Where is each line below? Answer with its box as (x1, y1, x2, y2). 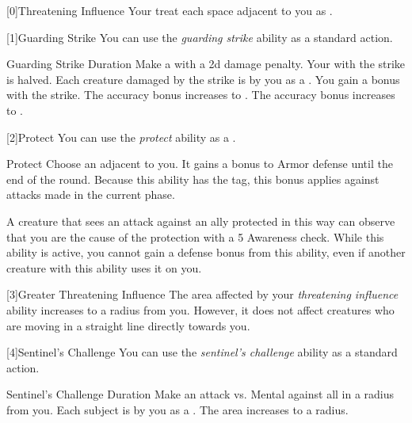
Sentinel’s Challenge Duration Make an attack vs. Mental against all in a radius (6, 386, 395, 402)
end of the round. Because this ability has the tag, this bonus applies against (6, 170, 380, 187)
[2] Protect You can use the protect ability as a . (6, 128, 236, 145)
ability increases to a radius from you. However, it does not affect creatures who (6, 301, 395, 318)
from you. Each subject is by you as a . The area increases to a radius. (6, 401, 349, 417)
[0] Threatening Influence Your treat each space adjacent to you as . (6, 2, 333, 18)
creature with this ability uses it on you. (6, 259, 202, 276)
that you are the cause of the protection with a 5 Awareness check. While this (6, 228, 384, 245)
